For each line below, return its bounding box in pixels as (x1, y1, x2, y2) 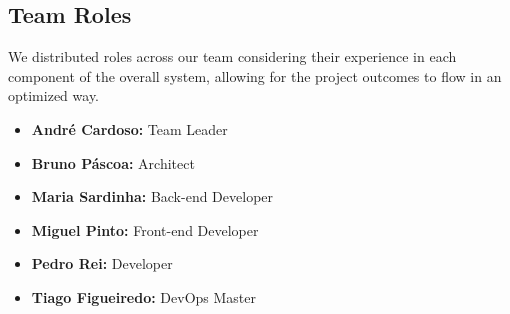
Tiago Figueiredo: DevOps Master (31, 286, 256, 307)
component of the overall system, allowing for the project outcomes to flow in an (8, 65, 502, 86)
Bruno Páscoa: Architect (31, 152, 195, 173)
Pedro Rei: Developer (31, 253, 173, 274)
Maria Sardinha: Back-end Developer (31, 186, 274, 207)
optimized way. (8, 85, 99, 106)
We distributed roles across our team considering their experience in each (8, 46, 457, 67)
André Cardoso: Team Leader (31, 118, 228, 139)
